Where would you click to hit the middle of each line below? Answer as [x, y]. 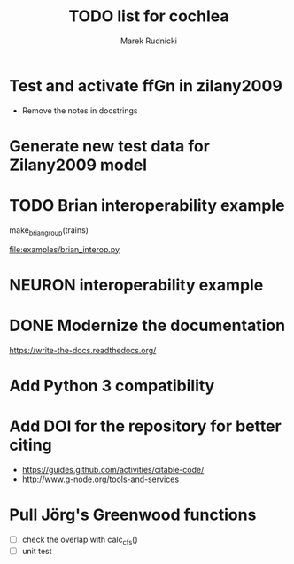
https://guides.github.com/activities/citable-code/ [113, 469]
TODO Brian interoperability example [147, 206]
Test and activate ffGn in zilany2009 [146, 85]
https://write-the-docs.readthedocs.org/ [83, 350]
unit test [37, 551]
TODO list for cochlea [149, 16]
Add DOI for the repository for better [145, 426]
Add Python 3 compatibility [112, 386]
